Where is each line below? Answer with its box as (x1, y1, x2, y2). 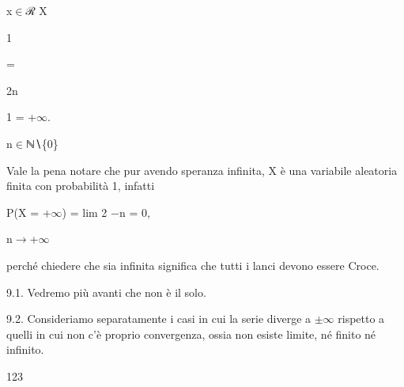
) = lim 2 (62, 203, 108, 220)
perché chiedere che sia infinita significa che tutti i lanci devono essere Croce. (6, 256, 379, 273)
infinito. (6, 341, 44, 358)
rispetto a (338, 310, 385, 327)
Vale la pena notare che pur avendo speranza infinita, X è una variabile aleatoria (6, 161, 398, 178)
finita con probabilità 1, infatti (6, 177, 155, 194)
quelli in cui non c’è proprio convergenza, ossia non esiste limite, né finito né (6, 325, 376, 342)
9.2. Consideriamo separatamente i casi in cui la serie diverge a (6, 310, 311, 327)
